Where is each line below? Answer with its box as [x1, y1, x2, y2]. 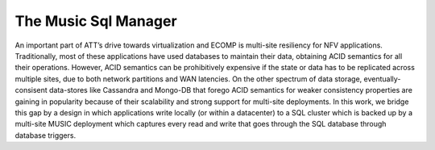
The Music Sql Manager [14, 12, 177, 30]
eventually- [363, 73, 401, 84]
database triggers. [14, 130, 77, 140]
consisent [14, 85, 48, 95]
